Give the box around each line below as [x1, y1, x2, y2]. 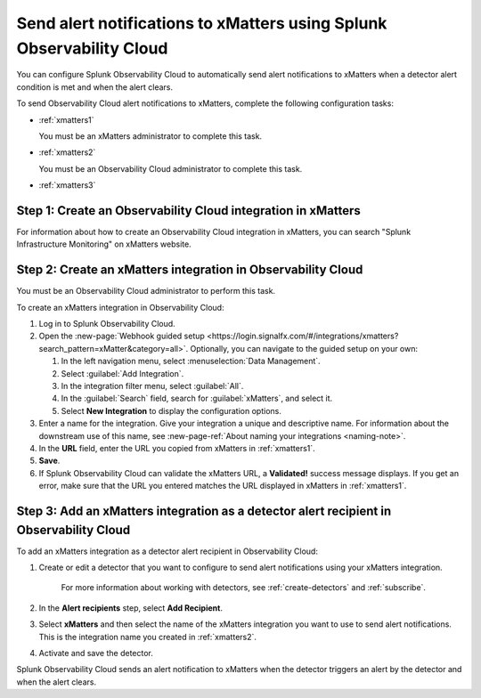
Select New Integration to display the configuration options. [61, 405, 282, 416]
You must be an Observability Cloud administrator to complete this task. [38, 163, 303, 174]
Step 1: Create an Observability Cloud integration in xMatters [16, 203, 361, 218]
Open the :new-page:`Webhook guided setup [38, 330, 205, 342]
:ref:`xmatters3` [38, 180, 96, 191]
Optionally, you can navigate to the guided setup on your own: [190, 343, 419, 353]
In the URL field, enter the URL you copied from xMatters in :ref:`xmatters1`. [38, 442, 315, 453]
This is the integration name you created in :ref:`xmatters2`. [38, 631, 257, 642]
